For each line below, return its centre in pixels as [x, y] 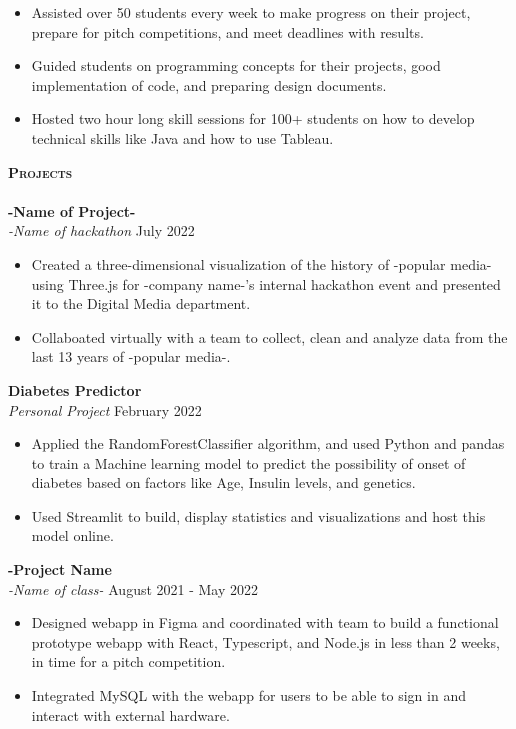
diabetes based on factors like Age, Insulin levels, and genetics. [223, 482]
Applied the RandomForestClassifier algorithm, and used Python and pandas [268, 443]
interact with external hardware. [130, 714]
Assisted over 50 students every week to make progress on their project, [251, 12]
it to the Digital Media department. [141, 303]
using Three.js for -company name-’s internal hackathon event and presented [266, 283]
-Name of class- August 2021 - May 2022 [133, 588]
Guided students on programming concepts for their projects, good [236, 65]
